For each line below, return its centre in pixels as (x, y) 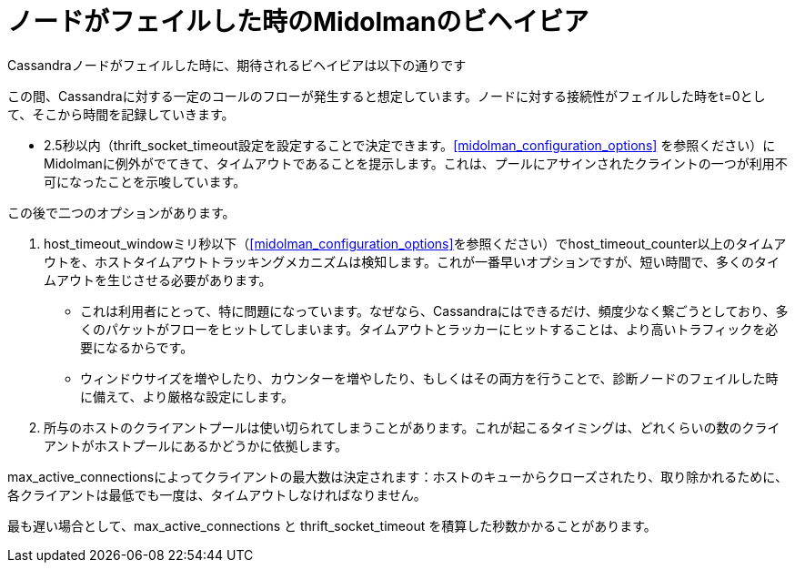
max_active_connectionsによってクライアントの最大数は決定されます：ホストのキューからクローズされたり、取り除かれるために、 (397, 476)
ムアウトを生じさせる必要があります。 (158, 280)
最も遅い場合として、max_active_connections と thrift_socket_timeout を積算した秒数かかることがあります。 (332, 525)
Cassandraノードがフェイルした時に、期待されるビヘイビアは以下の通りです (237, 65)
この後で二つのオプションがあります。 (121, 212)
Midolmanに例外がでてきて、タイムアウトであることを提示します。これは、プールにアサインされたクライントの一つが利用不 (416, 163)
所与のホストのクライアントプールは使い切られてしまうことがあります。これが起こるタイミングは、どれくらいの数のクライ (412, 427)
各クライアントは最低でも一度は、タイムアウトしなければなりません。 (217, 494)
